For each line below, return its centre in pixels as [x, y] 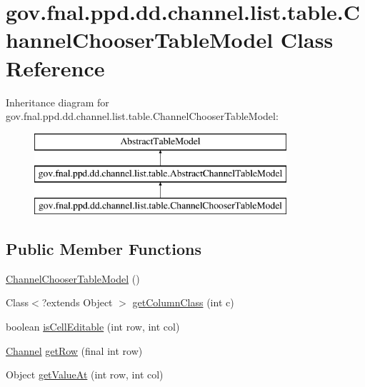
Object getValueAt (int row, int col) [85, 375]
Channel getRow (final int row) [74, 350]
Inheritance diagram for [57, 102]
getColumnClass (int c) [183, 302]
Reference [55, 67]
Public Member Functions [104, 249]
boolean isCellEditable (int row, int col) [93, 327]
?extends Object [77, 302]
